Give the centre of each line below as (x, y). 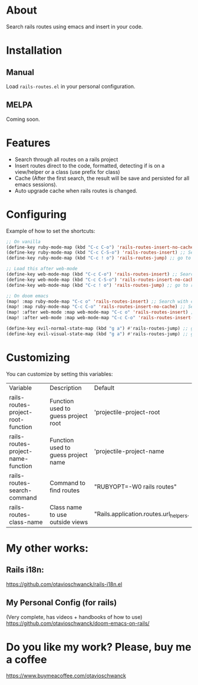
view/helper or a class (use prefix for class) (67, 172)
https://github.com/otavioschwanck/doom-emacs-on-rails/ (78, 623)
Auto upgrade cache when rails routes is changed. (76, 191)
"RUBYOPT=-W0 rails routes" (135, 486)
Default (104, 388)
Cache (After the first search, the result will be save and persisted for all (102, 178)
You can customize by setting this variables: (60, 374)
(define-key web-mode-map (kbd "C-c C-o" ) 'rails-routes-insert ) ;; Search (101, 274)
